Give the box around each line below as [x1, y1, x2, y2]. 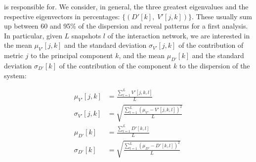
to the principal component [31, 50, 113, 61]
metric [4, 50, 23, 61]
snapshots [71, 30, 101, 40]
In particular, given [4, 30, 62, 40]
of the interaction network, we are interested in [107, 30, 250, 40]
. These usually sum [192, 11, 253, 21]
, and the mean [119, 50, 165, 61]
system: [4, 70, 27, 80]
